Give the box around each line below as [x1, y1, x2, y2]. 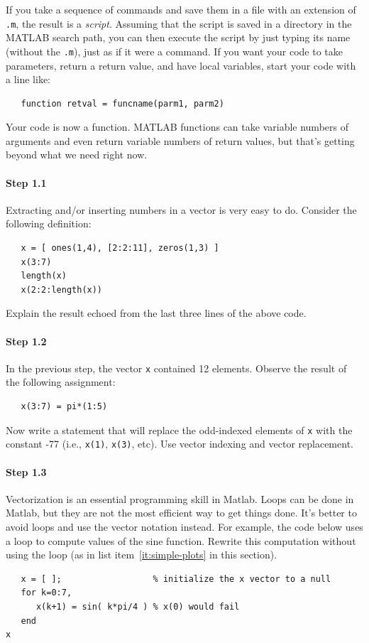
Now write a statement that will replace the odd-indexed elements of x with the [6, 422, 353, 437]
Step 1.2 [6, 333, 47, 348]
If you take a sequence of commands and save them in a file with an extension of [6, 2, 356, 16]
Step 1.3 [6, 464, 47, 479]
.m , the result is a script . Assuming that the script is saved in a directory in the [6, 16, 352, 31]
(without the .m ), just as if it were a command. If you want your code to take [6, 43, 343, 58]
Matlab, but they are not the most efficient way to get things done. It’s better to [6, 505, 357, 520]
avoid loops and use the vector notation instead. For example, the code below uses [6, 519, 363, 534]
